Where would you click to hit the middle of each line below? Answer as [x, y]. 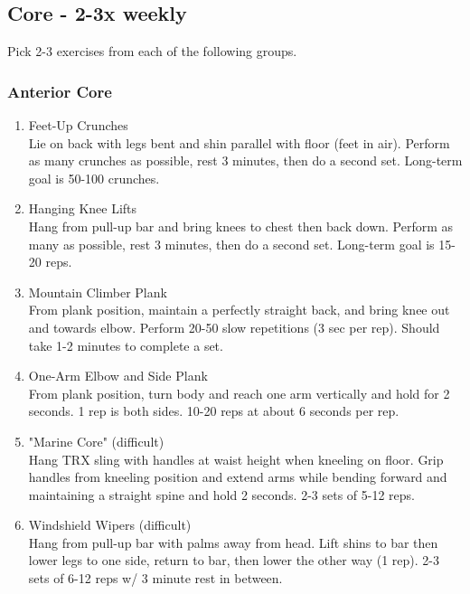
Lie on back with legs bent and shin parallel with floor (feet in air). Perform [239, 142]
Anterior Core [60, 91]
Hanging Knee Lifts [83, 208]
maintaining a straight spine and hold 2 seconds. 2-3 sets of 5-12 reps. [222, 494]
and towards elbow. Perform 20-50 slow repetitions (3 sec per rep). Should [234, 327]
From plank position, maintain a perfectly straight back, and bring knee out [239, 310]
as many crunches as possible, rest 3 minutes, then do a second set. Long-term [245, 160]
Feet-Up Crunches [78, 125]
